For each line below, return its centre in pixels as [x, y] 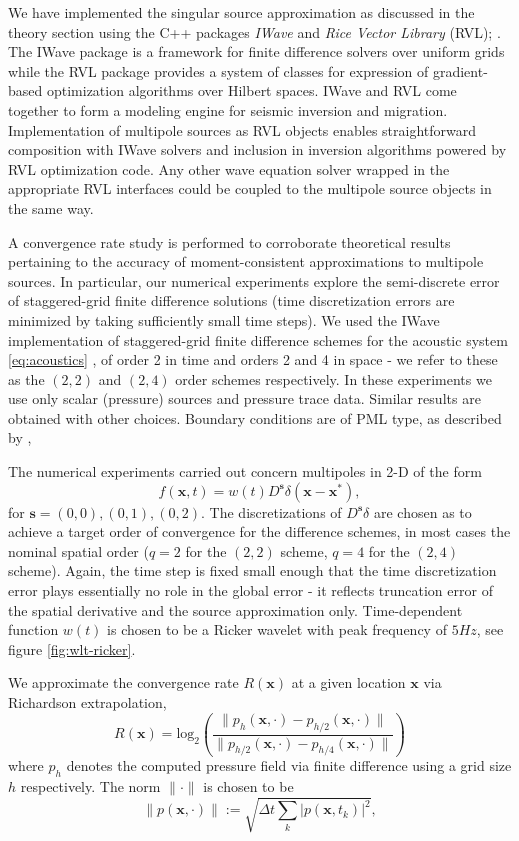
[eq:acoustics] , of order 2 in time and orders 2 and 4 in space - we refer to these [253, 359]
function [33, 629]
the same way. [51, 207]
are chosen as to [422, 511]
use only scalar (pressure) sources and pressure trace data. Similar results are [244, 398]
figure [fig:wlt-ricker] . [72, 648]
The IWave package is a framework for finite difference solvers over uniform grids [256, 51]
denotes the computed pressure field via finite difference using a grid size [289, 765]
